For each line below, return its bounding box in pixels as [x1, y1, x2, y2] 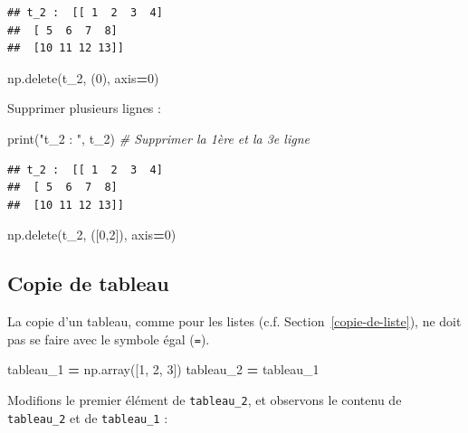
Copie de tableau [7, 269, 169, 297]
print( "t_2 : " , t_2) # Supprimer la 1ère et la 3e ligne [7, 128, 310, 147]
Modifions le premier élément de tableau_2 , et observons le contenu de [7, 390, 402, 409]
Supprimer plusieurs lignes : [7, 99, 161, 118]
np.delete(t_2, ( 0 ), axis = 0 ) [7, 68, 159, 87]
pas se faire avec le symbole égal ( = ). [7, 329, 210, 348]
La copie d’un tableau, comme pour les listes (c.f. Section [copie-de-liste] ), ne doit [7, 312, 462, 331]
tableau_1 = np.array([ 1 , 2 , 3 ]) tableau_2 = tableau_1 [7, 360, 320, 379]
